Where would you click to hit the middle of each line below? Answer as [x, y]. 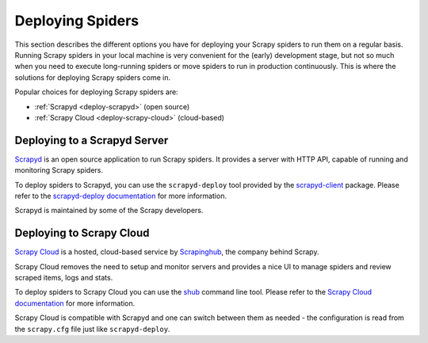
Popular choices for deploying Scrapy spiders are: [96, 92]
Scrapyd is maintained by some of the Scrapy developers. [109, 211]
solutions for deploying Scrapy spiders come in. [93, 77]
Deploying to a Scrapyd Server [92, 140]
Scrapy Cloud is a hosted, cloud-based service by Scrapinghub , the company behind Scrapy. [167, 252]
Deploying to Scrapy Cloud [82, 233]
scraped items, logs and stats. [64, 278]
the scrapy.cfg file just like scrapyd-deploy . [92, 329]
